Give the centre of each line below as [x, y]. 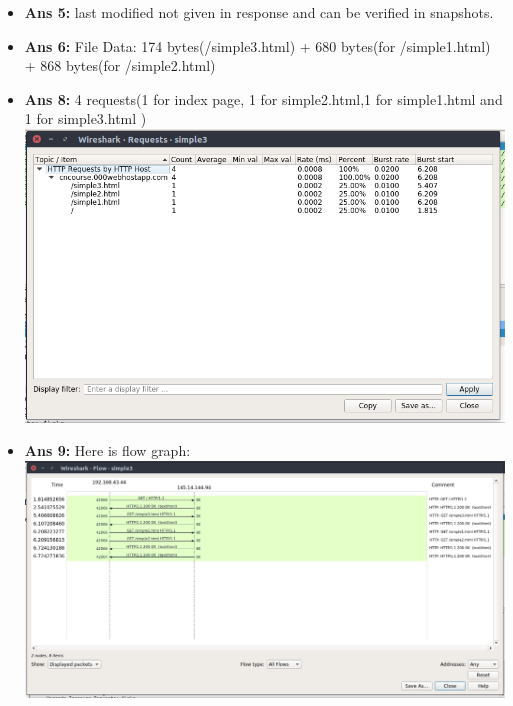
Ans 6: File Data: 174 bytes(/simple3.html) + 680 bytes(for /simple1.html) [257, 45]
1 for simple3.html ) [85, 118]
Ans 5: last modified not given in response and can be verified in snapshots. [259, 12]
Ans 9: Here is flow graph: [107, 450]
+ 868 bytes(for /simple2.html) [120, 65]
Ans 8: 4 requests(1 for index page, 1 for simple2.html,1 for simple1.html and [263, 98]
